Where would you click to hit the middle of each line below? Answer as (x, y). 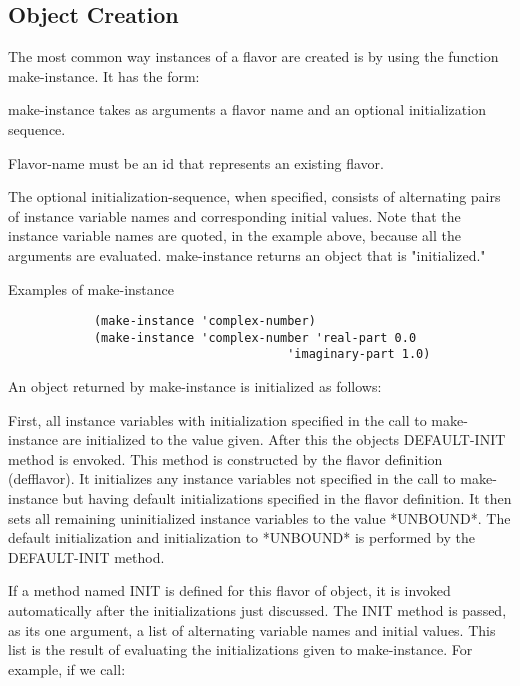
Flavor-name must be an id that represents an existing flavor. (196, 162)
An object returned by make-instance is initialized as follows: (195, 386)
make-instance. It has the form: (104, 75)
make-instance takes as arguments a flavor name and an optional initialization (247, 109)
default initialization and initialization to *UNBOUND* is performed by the (241, 537)
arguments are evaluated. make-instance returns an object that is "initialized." (247, 254)
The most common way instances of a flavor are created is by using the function (253, 56)
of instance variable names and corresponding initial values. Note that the (234, 215)
